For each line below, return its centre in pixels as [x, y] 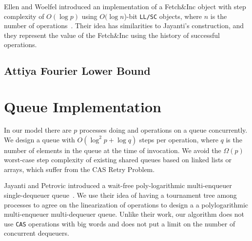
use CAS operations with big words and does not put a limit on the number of [120, 223]
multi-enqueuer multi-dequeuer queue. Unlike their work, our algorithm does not [124, 214]
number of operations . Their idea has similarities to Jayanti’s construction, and [124, 26]
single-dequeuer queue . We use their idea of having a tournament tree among [120, 195]
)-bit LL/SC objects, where [163, 16]
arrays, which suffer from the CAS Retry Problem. [79, 169]
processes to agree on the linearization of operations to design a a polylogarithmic [126, 204]
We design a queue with [39, 139]
